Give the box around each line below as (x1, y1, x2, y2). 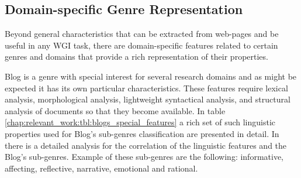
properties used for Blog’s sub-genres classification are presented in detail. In (5, 127, 279, 139)
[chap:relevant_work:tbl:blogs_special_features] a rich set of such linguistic (5, 116, 276, 128)
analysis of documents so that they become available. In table (5, 104, 226, 117)
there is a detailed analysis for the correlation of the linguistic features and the (5, 139, 287, 151)
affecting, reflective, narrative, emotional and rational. (5, 162, 198, 174)
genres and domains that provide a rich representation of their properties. (5, 50, 268, 63)
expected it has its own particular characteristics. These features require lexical (5, 81, 288, 94)
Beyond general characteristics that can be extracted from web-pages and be (5, 28, 279, 40)
